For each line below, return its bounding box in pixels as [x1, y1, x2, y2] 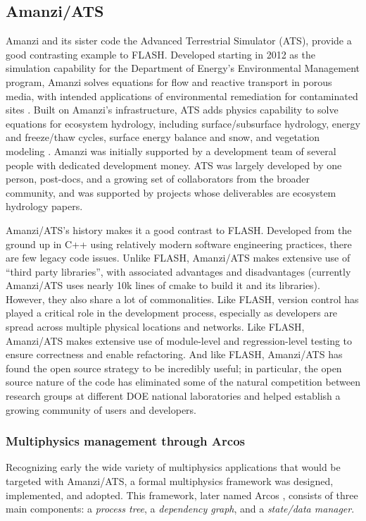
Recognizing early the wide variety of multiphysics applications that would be [6, 460, 341, 474]
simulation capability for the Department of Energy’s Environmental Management [6, 61, 360, 75]
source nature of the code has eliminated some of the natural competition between [6, 374, 360, 389]
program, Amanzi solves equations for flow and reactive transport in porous [6, 74, 332, 89]
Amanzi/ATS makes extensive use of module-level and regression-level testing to [6, 333, 353, 348]
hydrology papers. [6, 199, 83, 214]
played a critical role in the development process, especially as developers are [6, 305, 338, 320]
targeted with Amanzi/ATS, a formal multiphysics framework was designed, [6, 474, 334, 489]
